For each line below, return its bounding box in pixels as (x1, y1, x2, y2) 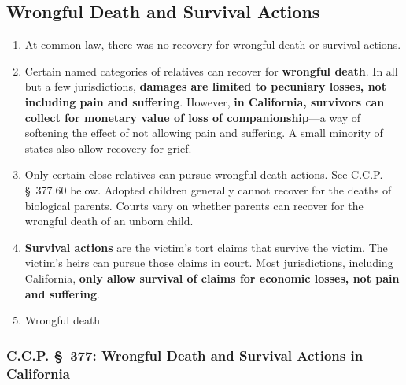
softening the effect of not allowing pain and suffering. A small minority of (24, 124, 383, 141)
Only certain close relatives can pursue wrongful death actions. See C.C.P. (24, 166, 383, 183)
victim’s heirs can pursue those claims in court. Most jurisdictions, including (24, 254, 393, 271)
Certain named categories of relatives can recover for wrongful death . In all (24, 62, 398, 79)
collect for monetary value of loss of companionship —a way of (24, 109, 361, 125)
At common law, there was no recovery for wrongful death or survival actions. (24, 36, 401, 53)
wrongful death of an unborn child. (24, 213, 194, 229)
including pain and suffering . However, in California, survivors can (24, 93, 385, 109)
